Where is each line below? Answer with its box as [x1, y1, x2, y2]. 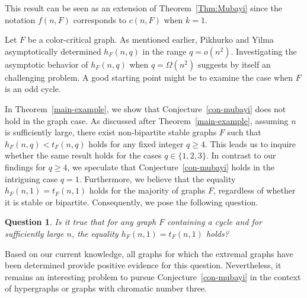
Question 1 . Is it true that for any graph [5, 215, 156, 228]
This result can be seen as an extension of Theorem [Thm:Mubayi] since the [5, 2, 282, 14]
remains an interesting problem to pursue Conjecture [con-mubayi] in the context [5, 270, 301, 283]
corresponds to [73, 13, 126, 26]
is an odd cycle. [5, 83, 61, 95]
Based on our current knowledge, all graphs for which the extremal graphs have [5, 247, 293, 259]
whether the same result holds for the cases [5, 149, 162, 161]
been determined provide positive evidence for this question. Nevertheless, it [5, 259, 282, 271]
